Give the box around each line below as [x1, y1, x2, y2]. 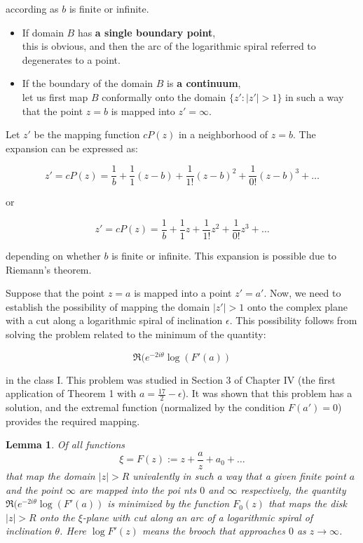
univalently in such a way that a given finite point [132, 468, 346, 483]
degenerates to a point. [22, 52, 121, 67]
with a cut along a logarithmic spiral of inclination [6, 313, 223, 328]
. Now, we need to [263, 286, 341, 300]
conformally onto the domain [102, 89, 226, 104]
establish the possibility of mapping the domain [6, 299, 210, 314]
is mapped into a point [134, 286, 232, 300]
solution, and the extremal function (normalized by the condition [6, 400, 285, 415]
